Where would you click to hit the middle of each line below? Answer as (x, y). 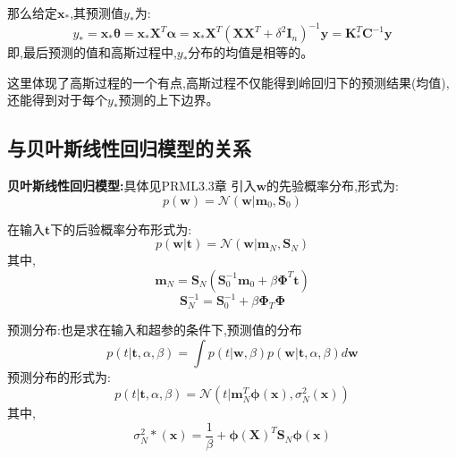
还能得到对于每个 (57, 100)
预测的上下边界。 (169, 100)
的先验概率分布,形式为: (333, 186)
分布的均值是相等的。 (251, 52)
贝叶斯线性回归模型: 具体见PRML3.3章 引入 (132, 186)
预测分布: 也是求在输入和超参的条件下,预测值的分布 (155, 330)
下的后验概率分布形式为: (121, 229)
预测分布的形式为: (59, 376)
